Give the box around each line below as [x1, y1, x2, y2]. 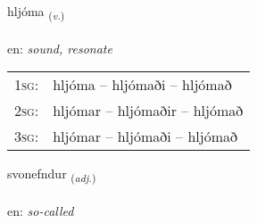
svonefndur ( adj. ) [7, 164, 96, 186]
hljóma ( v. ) [7, 2, 65, 22]
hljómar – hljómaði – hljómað [53, 126, 237, 147]
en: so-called [7, 202, 74, 220]
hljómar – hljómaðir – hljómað [53, 100, 244, 121]
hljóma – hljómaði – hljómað [53, 74, 232, 95]
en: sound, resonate [7, 38, 112, 57]
